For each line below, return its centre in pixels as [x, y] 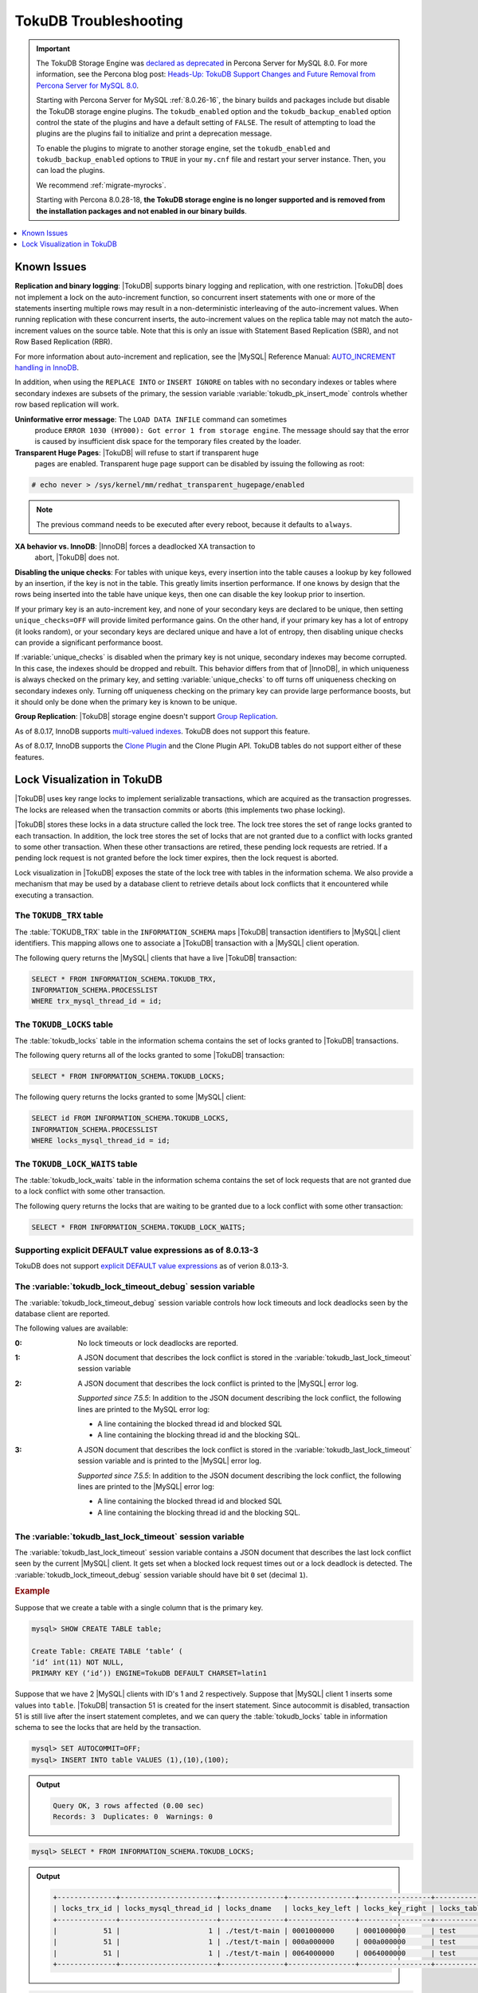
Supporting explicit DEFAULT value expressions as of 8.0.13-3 [137, 1250]
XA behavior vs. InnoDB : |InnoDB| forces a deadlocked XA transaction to [135, 546]
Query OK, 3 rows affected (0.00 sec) [129, 1805]
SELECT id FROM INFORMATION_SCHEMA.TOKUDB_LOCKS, [130, 1118]
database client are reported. [63, 1313]
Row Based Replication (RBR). [64, 342]
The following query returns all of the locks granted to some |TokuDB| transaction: [150, 1055]
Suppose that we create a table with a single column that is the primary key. [139, 1607]
